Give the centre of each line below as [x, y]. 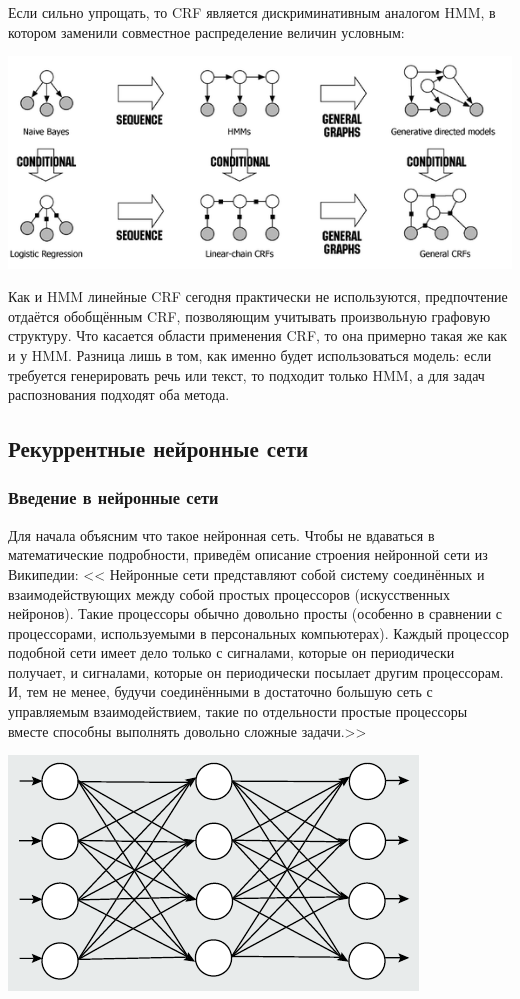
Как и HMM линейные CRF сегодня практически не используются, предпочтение [258, 296]
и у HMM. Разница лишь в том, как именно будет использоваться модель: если [250, 354]
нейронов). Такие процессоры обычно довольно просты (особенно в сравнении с [255, 613]
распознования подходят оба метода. [119, 394]
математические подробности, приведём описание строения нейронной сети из [248, 554]
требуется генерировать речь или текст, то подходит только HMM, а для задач [246, 374]
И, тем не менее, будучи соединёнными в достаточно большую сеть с [220, 691]
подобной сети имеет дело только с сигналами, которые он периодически [231, 652]
